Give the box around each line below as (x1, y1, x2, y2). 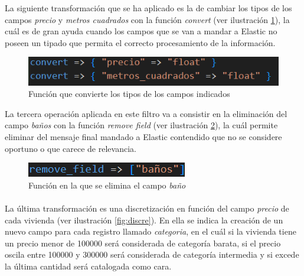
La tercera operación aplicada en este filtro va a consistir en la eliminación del (5, 107, 287, 119)
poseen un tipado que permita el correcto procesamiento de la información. (5, 36, 276, 48)
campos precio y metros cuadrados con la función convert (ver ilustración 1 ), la (5, 13, 290, 25)
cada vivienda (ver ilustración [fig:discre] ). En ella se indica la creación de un (5, 213, 283, 226)
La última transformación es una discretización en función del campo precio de (5, 202, 289, 214)
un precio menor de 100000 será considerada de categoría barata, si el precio (5, 236, 281, 249)
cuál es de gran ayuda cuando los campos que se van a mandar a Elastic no (5, 25, 277, 37)
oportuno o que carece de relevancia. (5, 142, 136, 154)
